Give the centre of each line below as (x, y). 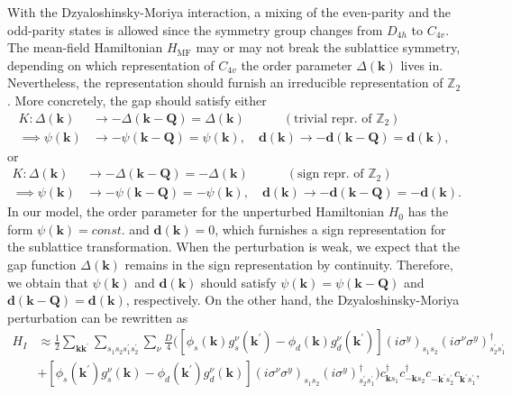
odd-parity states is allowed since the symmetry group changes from (195, 29)
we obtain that (48, 282)
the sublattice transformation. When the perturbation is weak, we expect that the (234, 247)
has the (428, 211)
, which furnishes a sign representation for (330, 229)
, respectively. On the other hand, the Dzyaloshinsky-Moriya (293, 300)
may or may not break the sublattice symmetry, (328, 47)
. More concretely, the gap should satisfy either (137, 100)
